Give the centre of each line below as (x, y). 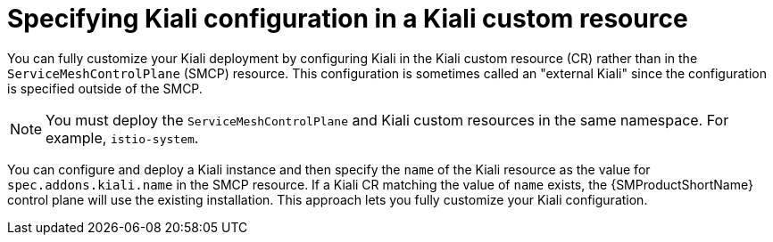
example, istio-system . (122, 137)
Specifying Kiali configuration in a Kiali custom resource (348, 19)
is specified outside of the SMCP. (105, 88)
